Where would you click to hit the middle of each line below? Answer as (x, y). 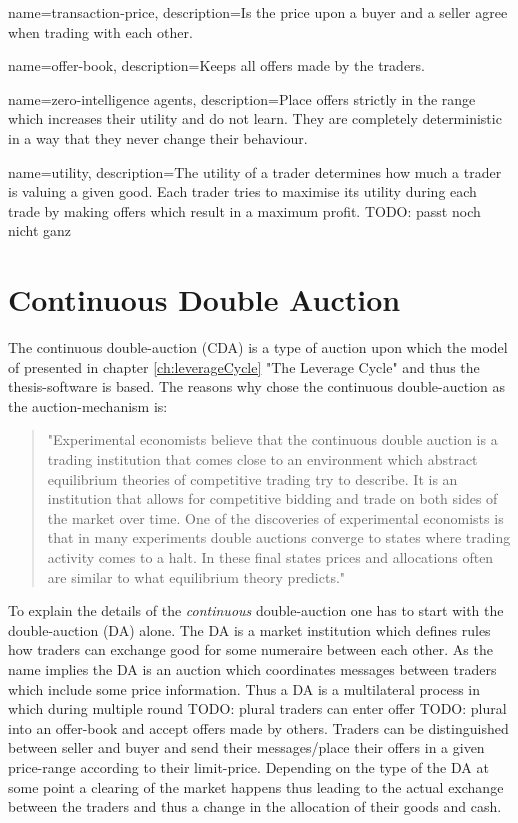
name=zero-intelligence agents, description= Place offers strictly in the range (242, 98)
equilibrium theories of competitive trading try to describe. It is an (252, 478)
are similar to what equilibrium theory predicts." (196, 576)
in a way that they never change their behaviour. (158, 137)
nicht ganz (39, 230)
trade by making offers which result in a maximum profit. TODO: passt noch (244, 210)
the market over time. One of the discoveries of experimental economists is (275, 517)
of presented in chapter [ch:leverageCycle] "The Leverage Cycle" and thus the (244, 366)
